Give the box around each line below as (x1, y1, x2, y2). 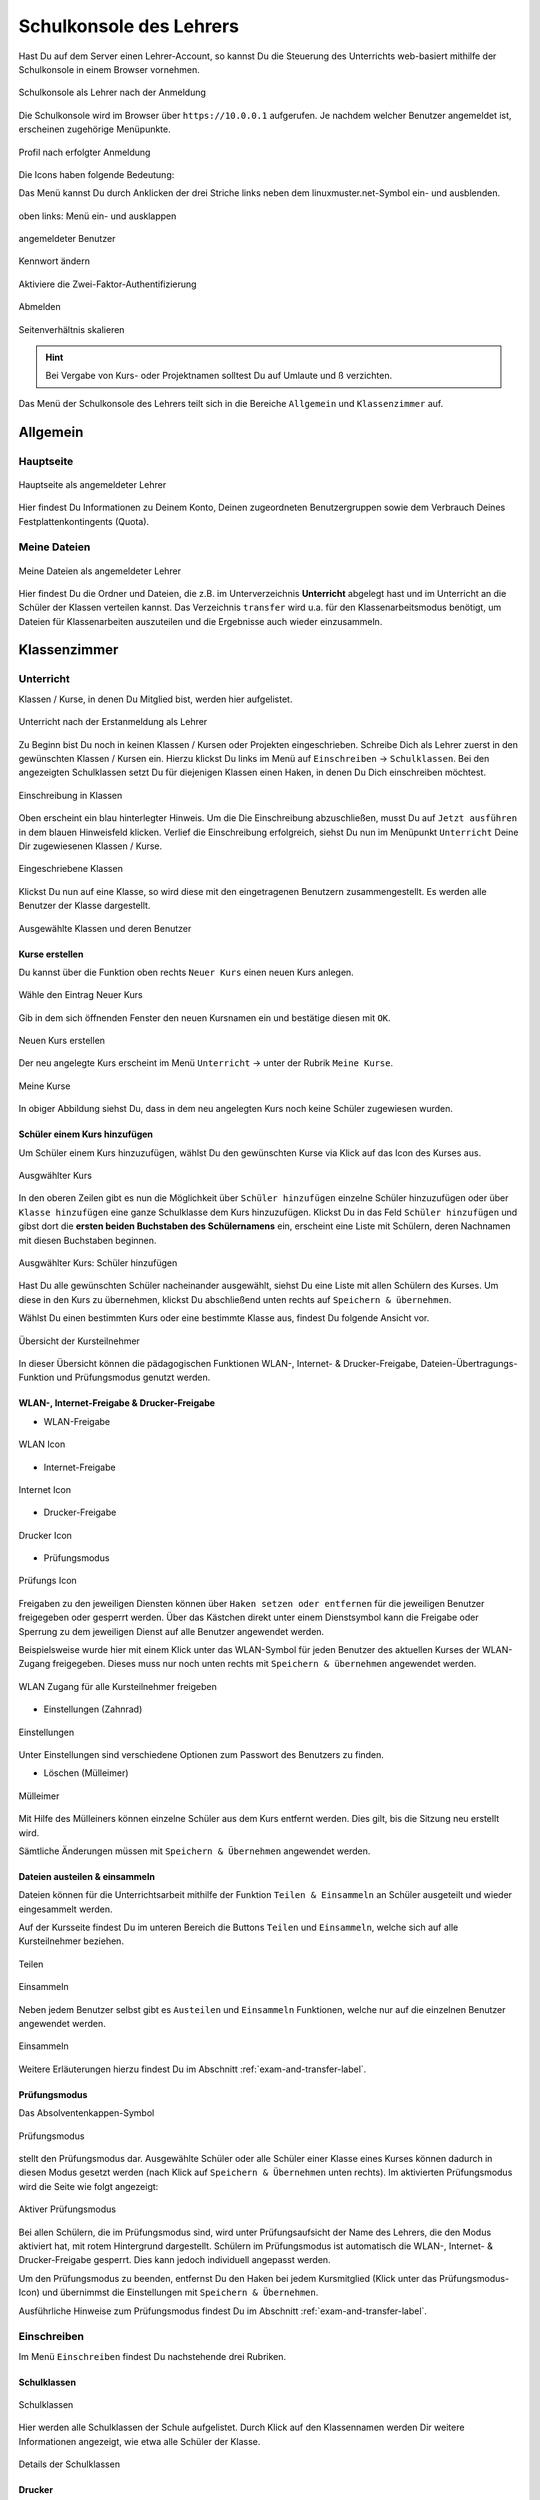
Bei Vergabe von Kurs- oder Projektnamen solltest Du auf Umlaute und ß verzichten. (45, 370, 393, 382)
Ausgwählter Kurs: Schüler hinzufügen (18, 1256, 178, 1269)
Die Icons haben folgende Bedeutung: (18, 168, 175, 180)
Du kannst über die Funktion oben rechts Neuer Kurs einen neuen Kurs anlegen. (18, 966, 354, 978)
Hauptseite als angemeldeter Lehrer (18, 478, 167, 490)
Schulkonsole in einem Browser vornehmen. (18, 63, 200, 75)
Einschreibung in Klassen (18, 789, 123, 801)
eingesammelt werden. (18, 1903, 114, 1915)
